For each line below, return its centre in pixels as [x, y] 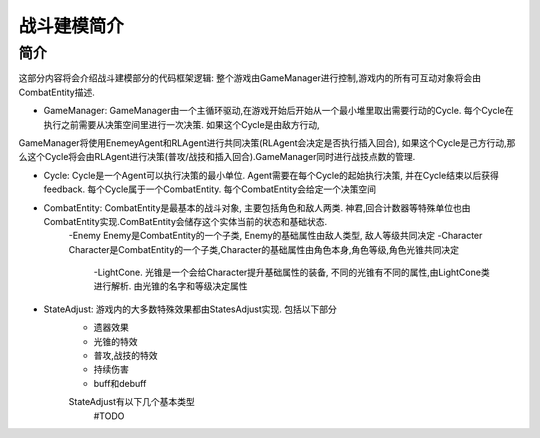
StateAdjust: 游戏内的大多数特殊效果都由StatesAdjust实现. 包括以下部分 [190, 309]
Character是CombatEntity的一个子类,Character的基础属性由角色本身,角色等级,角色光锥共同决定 [264, 249]
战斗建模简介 [71, 26]
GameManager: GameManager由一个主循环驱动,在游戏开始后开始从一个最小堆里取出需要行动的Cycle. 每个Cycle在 [278, 111]
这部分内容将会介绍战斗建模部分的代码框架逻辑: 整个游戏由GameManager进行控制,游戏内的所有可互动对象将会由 [250, 78]
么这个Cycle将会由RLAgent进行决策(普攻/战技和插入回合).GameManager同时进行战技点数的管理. [217, 157]
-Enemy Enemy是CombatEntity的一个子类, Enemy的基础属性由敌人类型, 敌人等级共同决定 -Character [275, 236]
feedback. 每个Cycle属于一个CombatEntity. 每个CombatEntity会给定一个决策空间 [210, 189]
